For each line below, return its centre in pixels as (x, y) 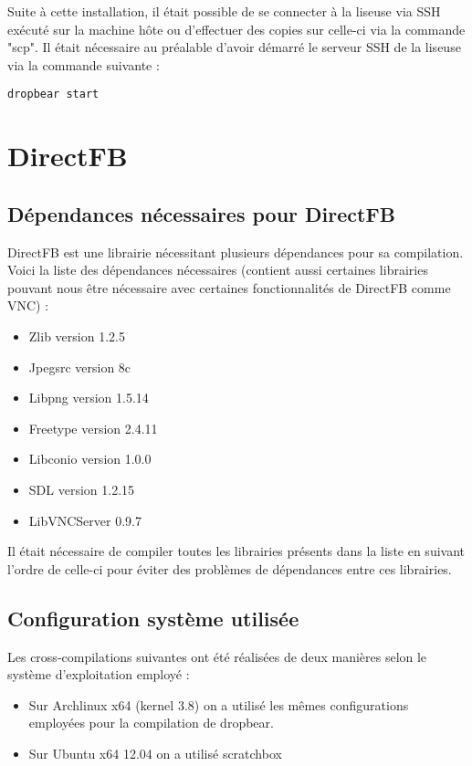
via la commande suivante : (84, 64)
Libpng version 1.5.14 (89, 398)
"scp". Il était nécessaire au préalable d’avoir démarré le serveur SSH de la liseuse (234, 47)
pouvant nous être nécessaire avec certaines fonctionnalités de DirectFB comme (229, 287)
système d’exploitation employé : (99, 674)
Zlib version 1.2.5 (77, 336)
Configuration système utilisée (153, 618)
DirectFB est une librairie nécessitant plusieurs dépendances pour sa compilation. (236, 252)
